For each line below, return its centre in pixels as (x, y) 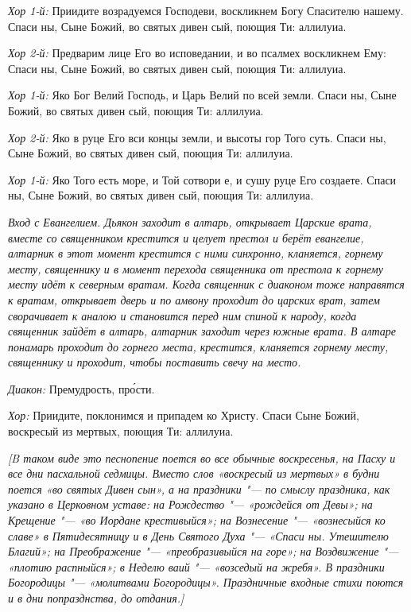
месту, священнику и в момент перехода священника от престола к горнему (196, 268)
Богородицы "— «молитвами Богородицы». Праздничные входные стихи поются (206, 582)
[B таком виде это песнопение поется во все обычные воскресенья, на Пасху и (202, 457)
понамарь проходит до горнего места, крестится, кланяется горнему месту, (198, 346)
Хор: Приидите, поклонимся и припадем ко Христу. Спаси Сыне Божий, (184, 415)
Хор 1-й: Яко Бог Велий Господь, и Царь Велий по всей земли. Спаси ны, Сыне (202, 95)
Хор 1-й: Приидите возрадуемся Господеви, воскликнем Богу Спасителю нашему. (206, 10)
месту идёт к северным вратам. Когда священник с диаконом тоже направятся (206, 284)
